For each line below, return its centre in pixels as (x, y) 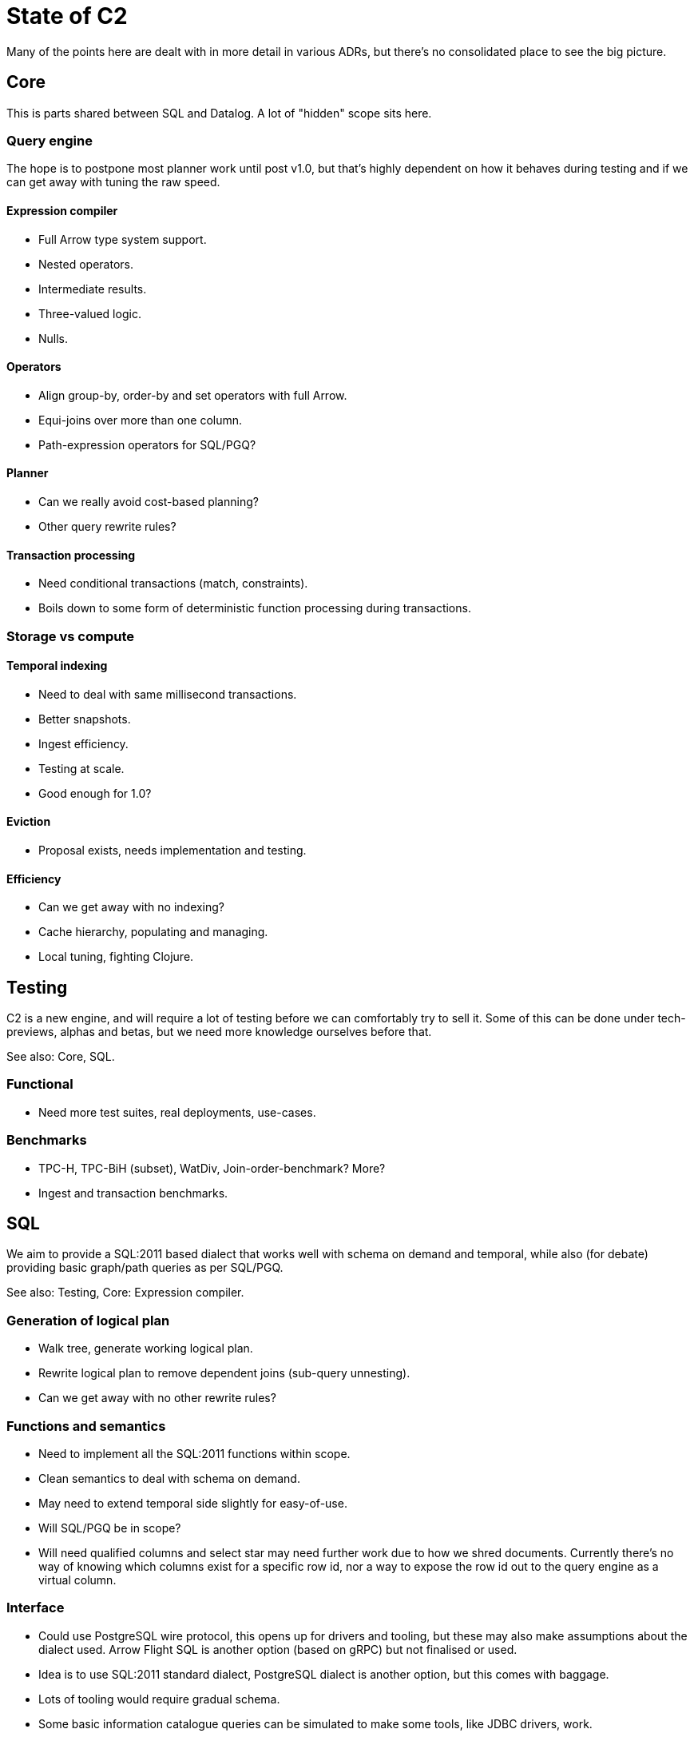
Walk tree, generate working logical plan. (146, 1349)
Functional (40, 1084)
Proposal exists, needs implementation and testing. (173, 851)
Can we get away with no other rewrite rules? (157, 1398)
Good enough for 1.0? (95, 793)
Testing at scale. (81, 768)
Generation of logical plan (88, 1320)
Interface (36, 1608)
